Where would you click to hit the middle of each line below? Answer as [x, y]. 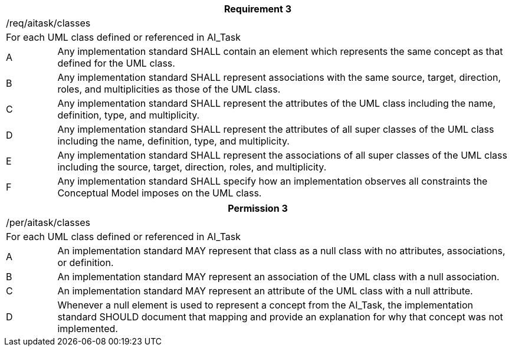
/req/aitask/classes [48, 23]
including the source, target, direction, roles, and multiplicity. [192, 167]
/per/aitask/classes [48, 222]
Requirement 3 [258, 9]
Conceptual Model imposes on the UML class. [160, 193]
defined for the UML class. [116, 63]
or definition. [86, 263]
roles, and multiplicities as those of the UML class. [169, 89]
